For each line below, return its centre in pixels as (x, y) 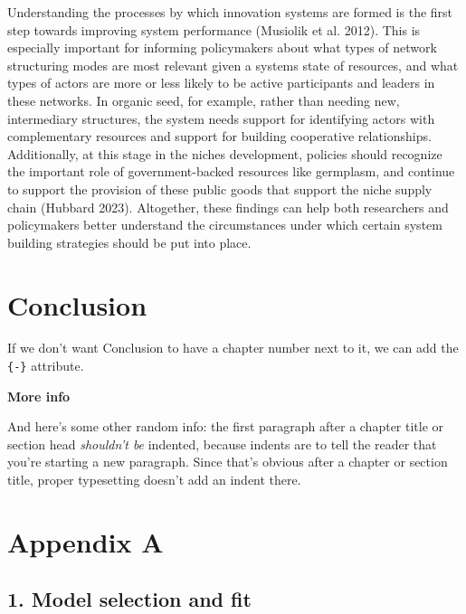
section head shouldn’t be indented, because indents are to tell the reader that (222, 444)
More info (39, 396)
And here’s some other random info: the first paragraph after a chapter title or (226, 426)
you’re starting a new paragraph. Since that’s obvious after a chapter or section (228, 462)
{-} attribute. (46, 366)
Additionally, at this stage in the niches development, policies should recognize (225, 153)
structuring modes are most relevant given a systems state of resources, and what (233, 65)
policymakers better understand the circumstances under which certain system (225, 225)
